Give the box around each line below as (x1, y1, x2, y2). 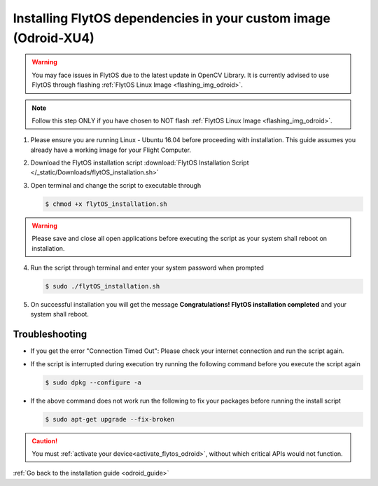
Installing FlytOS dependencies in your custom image (13, 11, 330, 26)
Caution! (31, 436, 58, 445)
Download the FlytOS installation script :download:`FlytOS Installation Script (30, 158, 249, 167)
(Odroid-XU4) (13, 30, 94, 46)
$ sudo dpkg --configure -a (45, 378, 141, 387)
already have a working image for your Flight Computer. (30, 146, 192, 154)
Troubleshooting (13, 328, 87, 340)
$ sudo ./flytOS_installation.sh (45, 282, 160, 290)
